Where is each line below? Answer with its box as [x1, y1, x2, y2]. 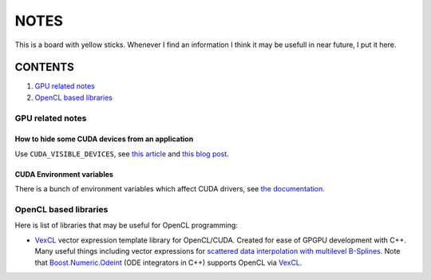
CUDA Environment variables [14, 169, 113, 179]
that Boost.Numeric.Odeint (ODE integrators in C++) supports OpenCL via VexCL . [34, 258, 302, 267]
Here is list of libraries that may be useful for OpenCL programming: [14, 220, 239, 231]
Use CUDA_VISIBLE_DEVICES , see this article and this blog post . [14, 148, 229, 159]
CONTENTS [14, 61, 75, 74]
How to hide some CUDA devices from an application [14, 134, 194, 144]
